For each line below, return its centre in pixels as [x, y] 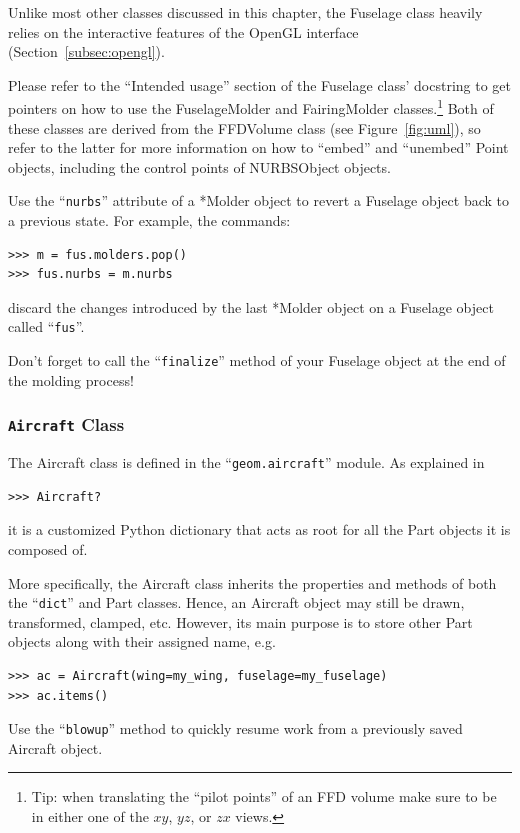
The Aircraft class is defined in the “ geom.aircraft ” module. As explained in [246, 462]
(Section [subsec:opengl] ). [86, 51]
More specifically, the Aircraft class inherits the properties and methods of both [252, 582]
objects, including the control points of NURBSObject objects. [199, 166]
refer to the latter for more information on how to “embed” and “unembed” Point [258, 147]
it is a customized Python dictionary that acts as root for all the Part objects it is [259, 529]
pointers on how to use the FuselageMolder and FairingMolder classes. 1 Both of [251, 107]
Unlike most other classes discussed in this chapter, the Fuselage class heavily [245, 12]
